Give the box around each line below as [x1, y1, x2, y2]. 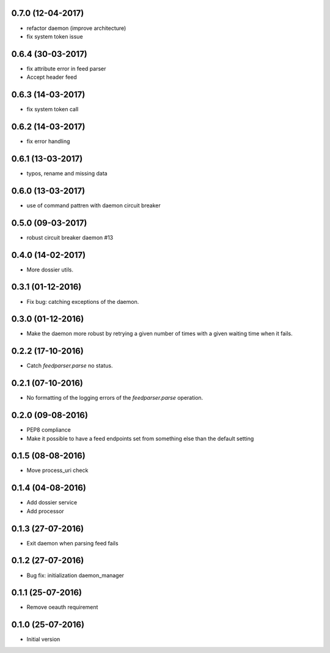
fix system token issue [26, 32, 83, 40]
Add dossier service [26, 499, 78, 506]
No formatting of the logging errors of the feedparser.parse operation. [26, 394, 204, 402]
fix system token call [26, 106, 79, 113]
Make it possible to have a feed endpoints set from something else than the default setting [26, 435, 254, 442]
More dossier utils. [26, 266, 73, 273]
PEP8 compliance [26, 426, 71, 433]
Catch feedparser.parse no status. [26, 362, 113, 369]
